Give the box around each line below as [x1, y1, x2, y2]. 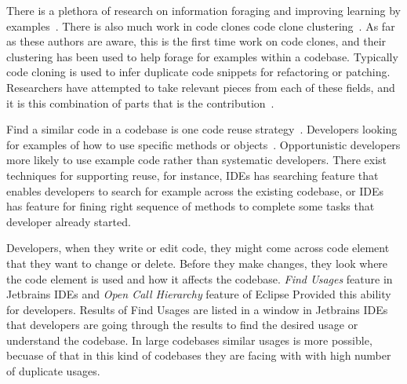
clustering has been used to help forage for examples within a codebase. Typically [6, 48, 398, 64]
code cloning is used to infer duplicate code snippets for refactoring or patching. [6, 64, 391, 80]
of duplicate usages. [6, 363, 100, 379]
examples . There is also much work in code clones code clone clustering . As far [6, 17, 395, 34]
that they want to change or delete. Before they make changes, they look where [6, 254, 388, 271]
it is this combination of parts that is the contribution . [6, 94, 274, 111]
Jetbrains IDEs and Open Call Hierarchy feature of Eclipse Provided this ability [6, 286, 391, 302]
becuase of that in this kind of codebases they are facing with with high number [6, 347, 391, 364]
